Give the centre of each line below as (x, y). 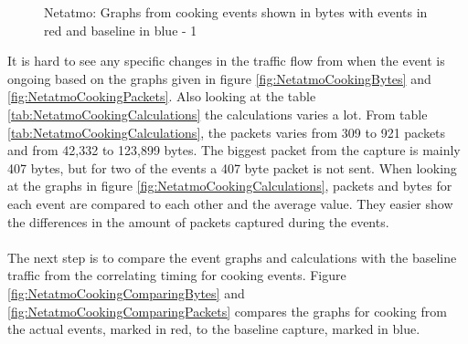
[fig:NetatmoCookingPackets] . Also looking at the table (162, 96)
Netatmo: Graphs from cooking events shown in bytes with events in (236, 12)
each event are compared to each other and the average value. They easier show (230, 203)
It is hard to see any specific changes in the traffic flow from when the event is (226, 61)
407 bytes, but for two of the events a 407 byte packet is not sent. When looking (232, 167)
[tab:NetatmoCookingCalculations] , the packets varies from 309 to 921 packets (227, 132)
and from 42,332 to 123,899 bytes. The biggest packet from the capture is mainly (234, 150)
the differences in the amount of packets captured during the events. (198, 221)
